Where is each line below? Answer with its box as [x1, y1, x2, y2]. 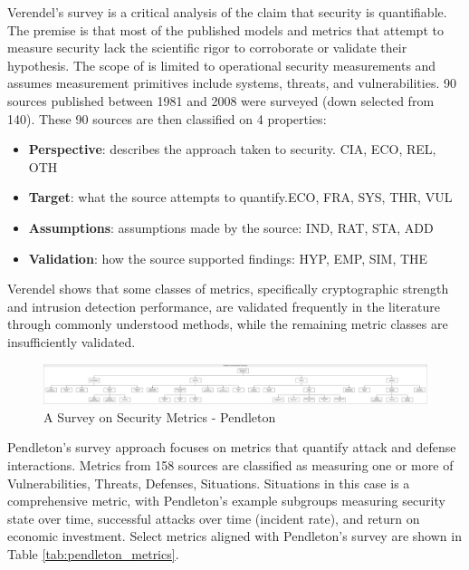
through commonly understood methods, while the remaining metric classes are [7, 314, 448, 333]
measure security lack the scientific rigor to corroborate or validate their [7, 38, 407, 57]
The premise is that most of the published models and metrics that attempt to [7, 20, 444, 39]
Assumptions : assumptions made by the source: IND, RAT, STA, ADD [28, 217, 434, 237]
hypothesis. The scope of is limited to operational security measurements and [7, 55, 436, 74]
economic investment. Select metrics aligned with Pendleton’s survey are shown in [7, 527, 462, 546]
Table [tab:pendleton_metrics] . [7, 544, 179, 563]
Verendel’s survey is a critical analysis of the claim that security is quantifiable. [7, 3, 447, 21]
